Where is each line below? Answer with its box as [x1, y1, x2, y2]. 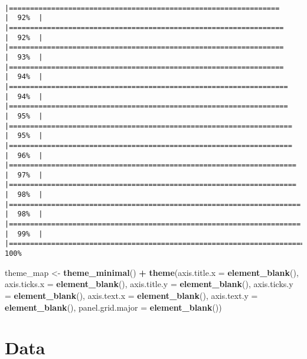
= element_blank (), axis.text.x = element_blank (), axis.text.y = [5, 289, 258, 301]
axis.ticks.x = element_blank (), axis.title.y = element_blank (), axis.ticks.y [5, 278, 293, 290]
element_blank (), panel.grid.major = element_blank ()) [5, 301, 222, 313]
